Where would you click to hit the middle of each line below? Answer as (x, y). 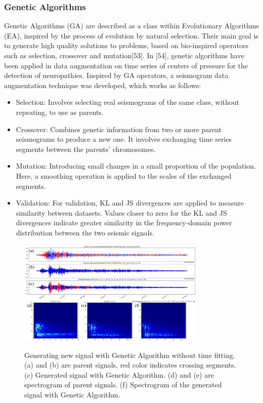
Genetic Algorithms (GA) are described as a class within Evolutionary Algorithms (131, 26)
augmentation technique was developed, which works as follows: (103, 85)
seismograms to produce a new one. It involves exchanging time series (124, 139)
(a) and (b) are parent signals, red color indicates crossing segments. (130, 365)
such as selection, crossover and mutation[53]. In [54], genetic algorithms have (124, 55)
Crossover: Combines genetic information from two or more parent (119, 129)
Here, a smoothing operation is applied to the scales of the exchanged (124, 175)
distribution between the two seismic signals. (85, 232)
